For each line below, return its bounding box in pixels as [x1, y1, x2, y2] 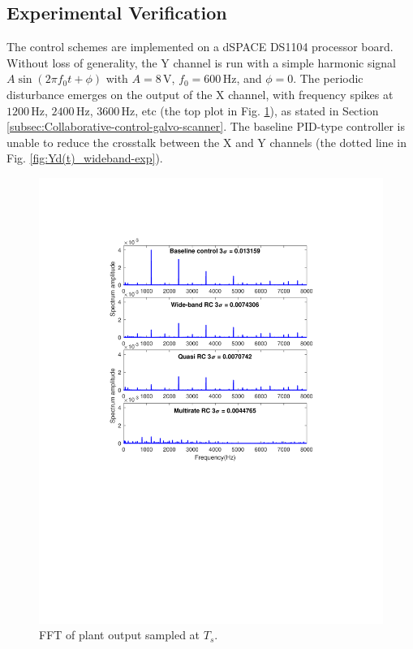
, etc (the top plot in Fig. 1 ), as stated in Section [135, 102, 379, 119]
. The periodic [293, 70, 364, 87]
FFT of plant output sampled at [39, 626, 200, 643]
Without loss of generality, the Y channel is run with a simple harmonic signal [6, 54, 397, 71]
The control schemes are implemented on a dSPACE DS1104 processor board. [6, 38, 394, 55]
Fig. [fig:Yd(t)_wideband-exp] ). [6, 149, 163, 167]
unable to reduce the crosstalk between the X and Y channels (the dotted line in [6, 133, 407, 150]
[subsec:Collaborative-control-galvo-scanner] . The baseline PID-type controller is [6, 118, 405, 135]
